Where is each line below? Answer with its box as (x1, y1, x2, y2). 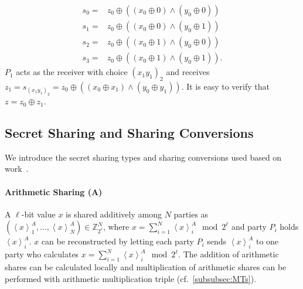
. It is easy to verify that (181, 80, 270, 92)
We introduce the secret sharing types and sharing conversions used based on (5, 151, 282, 163)
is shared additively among (66, 208, 162, 220)
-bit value (21, 208, 56, 220)
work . (5, 162, 29, 175)
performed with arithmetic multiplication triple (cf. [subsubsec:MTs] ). (5, 272, 257, 284)
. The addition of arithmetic (178, 248, 279, 260)
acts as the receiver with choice (16, 66, 128, 78)
